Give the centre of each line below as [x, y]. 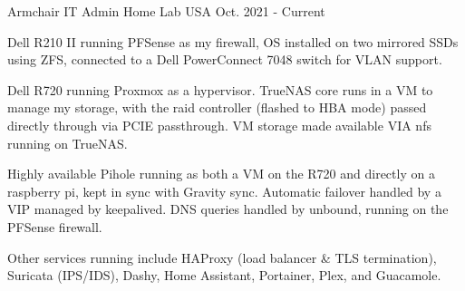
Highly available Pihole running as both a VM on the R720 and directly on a [221, 174]
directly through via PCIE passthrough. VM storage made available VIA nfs [219, 125]
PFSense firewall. [55, 226]
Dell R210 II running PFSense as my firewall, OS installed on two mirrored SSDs [233, 41]
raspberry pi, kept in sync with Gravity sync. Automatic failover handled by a [224, 191]
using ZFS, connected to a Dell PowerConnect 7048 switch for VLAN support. [225, 59]
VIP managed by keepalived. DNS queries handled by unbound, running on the [228, 209]
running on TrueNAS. [68, 143]
